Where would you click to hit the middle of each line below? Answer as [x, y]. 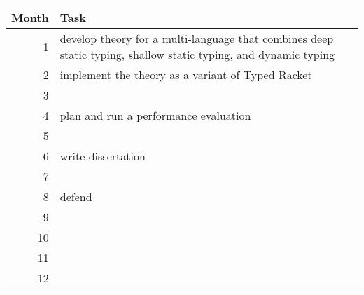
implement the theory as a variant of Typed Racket [186, 75]
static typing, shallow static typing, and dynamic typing [197, 54]
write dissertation [103, 156]
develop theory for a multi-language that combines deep [197, 38]
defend [76, 197]
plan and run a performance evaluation [155, 115]
